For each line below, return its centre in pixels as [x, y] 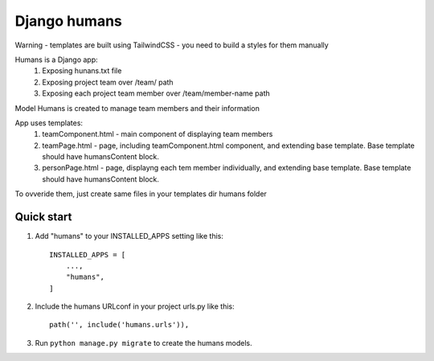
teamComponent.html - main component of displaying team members [158, 134]
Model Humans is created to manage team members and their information [137, 108]
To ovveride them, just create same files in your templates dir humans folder [141, 194]
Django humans [68, 21]
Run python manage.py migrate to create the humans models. [143, 343]
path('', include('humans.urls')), [119, 325]
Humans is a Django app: [56, 59]
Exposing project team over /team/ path [108, 82]
